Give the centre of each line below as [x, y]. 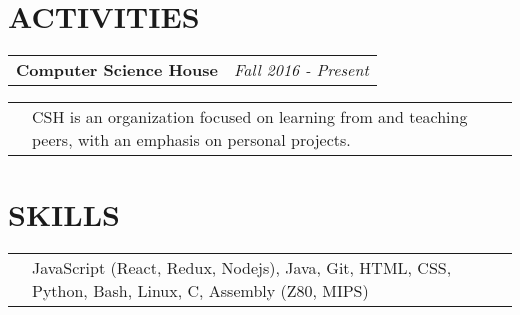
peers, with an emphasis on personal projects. [191, 140]
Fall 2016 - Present [301, 70]
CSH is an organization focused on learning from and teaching [250, 117]
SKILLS [64, 214]
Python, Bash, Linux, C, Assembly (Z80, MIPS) [200, 291]
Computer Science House [117, 70]
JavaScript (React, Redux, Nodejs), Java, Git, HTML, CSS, [242, 268]
